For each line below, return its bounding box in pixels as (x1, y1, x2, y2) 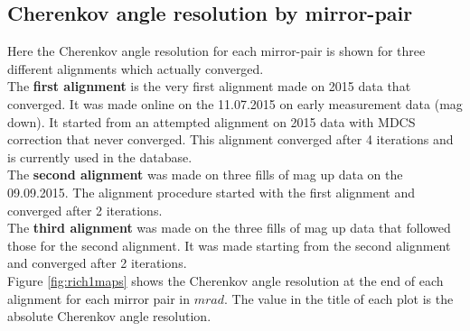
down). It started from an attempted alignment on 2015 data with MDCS (7, 112, 416, 131)
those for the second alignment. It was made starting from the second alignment (7, 235, 451, 254)
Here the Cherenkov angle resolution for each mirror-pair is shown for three (7, 41, 426, 60)
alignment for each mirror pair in (7, 289, 191, 308)
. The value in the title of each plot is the (224, 289, 454, 308)
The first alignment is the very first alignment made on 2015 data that (7, 77, 411, 96)
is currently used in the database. (7, 147, 193, 166)
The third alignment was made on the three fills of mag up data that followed (7, 218, 451, 237)
